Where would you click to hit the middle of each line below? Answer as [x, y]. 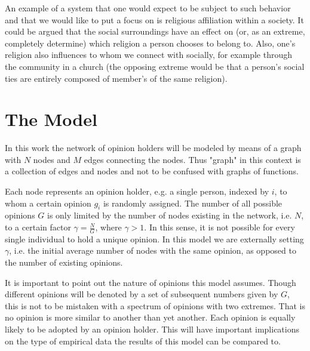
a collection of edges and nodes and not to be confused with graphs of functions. [152, 171]
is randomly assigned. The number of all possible [193, 203]
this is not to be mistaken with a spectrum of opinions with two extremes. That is [155, 305]
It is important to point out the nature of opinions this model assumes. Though [151, 282]
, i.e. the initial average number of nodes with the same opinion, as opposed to [153, 250]
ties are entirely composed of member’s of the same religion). [116, 78]
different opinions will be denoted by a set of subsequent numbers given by [142, 294]
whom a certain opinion [48, 203]
